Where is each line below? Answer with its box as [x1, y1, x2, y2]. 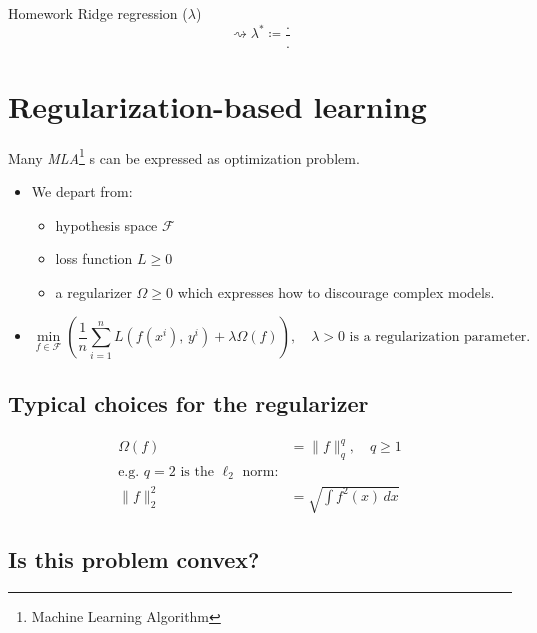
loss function [55, 248, 133, 269]
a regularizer [55, 281, 132, 302]
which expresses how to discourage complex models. [177, 281, 495, 302]
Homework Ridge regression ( [8, 3, 188, 23]
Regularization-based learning [8, 85, 427, 126]
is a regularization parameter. [349, 330, 531, 345]
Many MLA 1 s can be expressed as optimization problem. [8, 144, 360, 168]
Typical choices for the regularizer [8, 387, 369, 418]
